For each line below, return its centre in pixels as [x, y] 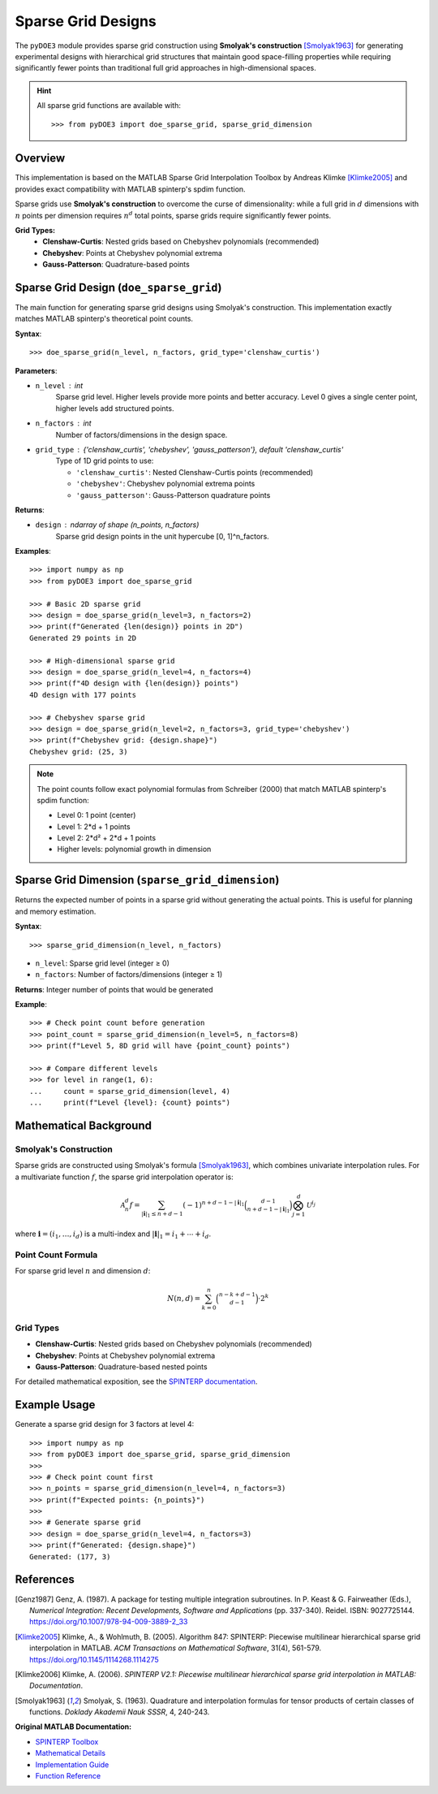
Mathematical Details [70, 1753]
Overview [40, 158]
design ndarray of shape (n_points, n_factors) [117, 525]
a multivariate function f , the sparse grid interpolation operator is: [125, 1177]
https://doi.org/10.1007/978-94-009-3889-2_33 [109, 1622]
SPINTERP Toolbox [67, 1741]
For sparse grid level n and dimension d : [83, 1271]
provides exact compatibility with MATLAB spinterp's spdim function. [131, 189]
